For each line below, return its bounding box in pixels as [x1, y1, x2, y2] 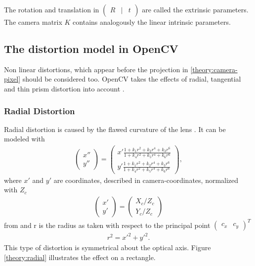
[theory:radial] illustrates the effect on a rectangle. [4, 252, 156, 262]
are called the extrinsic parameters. [142, 4, 249, 14]
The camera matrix [4, 17, 62, 27]
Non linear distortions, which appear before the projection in [4, 64, 188, 74]
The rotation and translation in [4, 4, 99, 14]
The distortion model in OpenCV [4, 41, 178, 56]
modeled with [4, 133, 45, 144]
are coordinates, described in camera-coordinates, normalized [53, 175, 239, 185]
